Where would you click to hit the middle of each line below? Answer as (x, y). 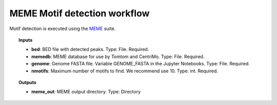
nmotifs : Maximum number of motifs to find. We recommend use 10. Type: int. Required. (125, 71)
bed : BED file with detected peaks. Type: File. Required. (90, 49)
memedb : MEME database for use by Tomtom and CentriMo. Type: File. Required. (118, 57)
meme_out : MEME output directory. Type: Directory (86, 92)
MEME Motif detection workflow (80, 13)
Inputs (26, 40)
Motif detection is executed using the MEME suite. (63, 29)
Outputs (28, 82)
